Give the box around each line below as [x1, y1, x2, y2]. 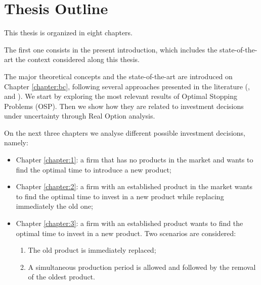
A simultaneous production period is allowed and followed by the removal [28, 261, 256, 272]
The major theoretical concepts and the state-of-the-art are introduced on [4, 71, 233, 81]
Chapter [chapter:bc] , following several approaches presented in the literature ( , [4, 81, 250, 91]
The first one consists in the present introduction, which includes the [4, 44, 217, 54]
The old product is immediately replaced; [28, 245, 156, 255]
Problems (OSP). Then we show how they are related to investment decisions [4, 100, 244, 111]
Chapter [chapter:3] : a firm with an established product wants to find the [16, 218, 243, 229]
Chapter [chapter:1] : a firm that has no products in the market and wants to [16, 154, 253, 165]
